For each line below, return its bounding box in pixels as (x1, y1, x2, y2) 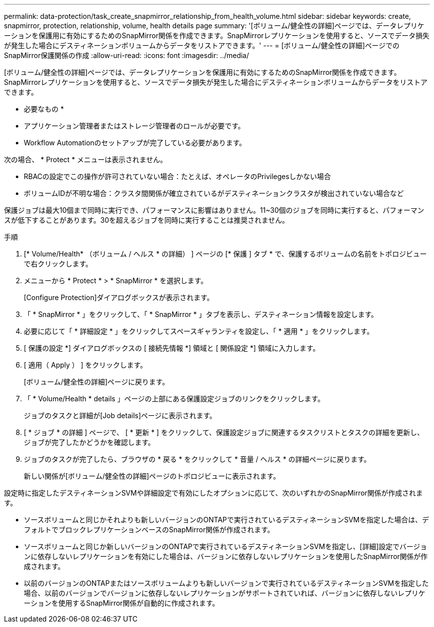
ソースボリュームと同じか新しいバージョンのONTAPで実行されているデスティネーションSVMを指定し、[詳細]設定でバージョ (24, 542, 427, 551)
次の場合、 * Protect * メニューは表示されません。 (4, 155, 167, 164)
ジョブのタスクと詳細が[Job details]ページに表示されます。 (24, 411, 217, 420)
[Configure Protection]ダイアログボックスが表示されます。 (24, 293, 214, 302)
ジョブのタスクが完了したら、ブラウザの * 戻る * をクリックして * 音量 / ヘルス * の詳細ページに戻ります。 (24, 455, 371, 463)
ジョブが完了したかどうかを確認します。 (24, 438, 155, 446)
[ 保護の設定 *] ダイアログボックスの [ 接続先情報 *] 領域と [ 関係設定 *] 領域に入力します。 (24, 344, 320, 352)
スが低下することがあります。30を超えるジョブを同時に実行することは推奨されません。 (4, 216, 289, 224)
